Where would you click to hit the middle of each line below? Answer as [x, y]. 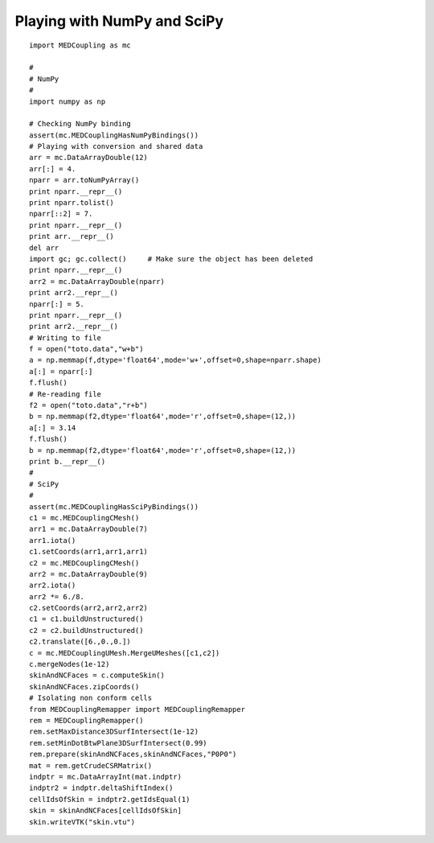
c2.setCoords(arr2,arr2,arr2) [89, 608]
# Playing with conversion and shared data [116, 146]
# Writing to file [66, 337]
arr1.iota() [53, 540]
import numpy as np [68, 101]
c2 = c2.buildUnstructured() [86, 630]
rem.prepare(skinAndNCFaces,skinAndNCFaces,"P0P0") [133, 755]
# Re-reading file [66, 394]
